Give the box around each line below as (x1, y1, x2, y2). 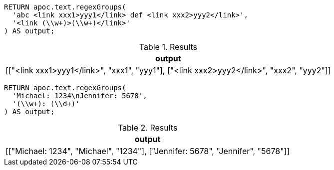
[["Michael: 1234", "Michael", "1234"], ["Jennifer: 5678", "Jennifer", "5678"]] (5, 146, 290, 156)
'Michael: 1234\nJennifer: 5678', (12, 92, 147, 100)
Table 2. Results (117, 123, 178, 133)
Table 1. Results (139, 42, 197, 52)
